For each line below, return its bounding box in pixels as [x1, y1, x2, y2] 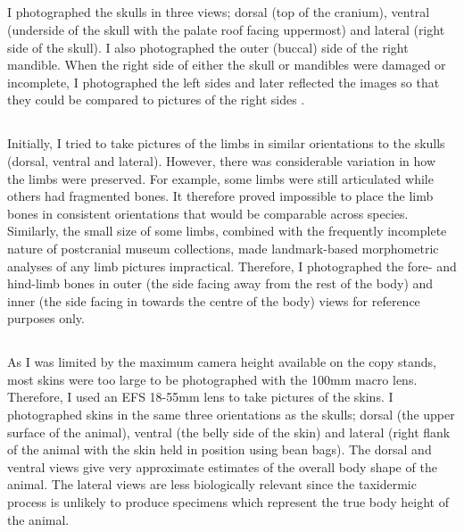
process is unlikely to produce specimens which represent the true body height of [7, 493, 449, 511]
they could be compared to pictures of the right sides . [7, 90, 305, 109]
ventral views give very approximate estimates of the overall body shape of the [7, 457, 437, 476]
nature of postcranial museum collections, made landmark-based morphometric [7, 238, 439, 257]
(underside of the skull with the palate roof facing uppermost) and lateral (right [7, 20, 445, 38]
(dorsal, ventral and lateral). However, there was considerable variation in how [7, 151, 436, 170]
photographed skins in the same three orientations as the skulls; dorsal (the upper [7, 405, 455, 424]
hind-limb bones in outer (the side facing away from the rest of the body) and [7, 274, 434, 293]
